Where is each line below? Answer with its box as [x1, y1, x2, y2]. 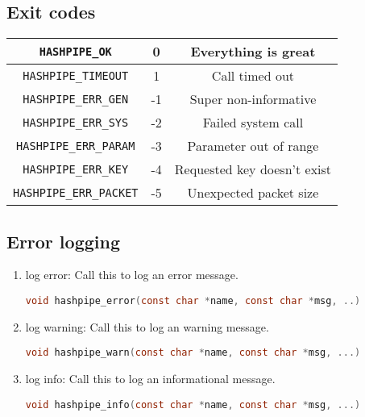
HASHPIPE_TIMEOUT [23, 69, 129, 82]
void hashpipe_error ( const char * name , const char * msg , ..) [25, 295, 361, 306]
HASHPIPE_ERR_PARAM [16, 139, 135, 152]
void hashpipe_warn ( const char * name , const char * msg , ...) [25, 347, 361, 359]
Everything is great [190, 42, 316, 61]
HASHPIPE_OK [39, 44, 112, 58]
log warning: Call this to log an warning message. [25, 318, 269, 335]
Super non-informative [189, 90, 317, 109]
